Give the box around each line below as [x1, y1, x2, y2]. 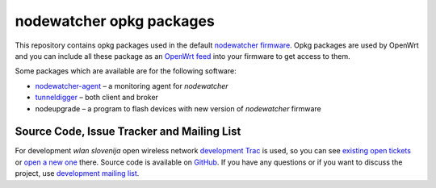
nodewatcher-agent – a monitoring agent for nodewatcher [35, 81, 229, 90]
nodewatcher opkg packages [15, 12, 216, 30]
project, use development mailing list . [15, 169, 140, 178]
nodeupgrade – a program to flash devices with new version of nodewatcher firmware [35, 103, 322, 113]
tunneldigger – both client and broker [35, 93, 159, 102]
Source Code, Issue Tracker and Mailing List [15, 125, 241, 139]
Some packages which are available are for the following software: [15, 66, 237, 76]
